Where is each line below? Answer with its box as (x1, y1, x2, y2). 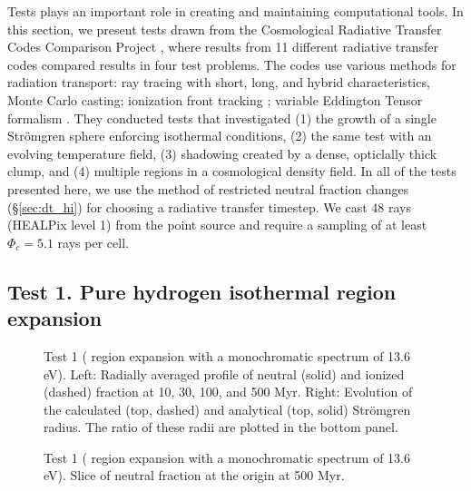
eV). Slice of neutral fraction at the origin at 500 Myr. (44, 466, 345, 485)
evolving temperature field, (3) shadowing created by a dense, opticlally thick (7, 143, 437, 162)
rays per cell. (57, 232, 129, 251)
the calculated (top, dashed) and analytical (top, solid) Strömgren (44, 399, 411, 418)
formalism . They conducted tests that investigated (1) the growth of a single (7, 108, 437, 127)
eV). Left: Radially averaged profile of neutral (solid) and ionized (44, 364, 405, 383)
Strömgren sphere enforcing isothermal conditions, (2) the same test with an (7, 126, 432, 145)
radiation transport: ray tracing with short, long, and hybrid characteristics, (7, 73, 430, 92)
